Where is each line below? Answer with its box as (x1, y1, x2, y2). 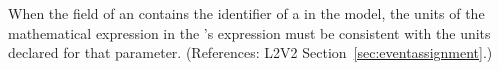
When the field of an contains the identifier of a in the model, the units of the (8, 3, 485, 23)
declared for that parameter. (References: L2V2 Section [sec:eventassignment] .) (8, 42, 493, 63)
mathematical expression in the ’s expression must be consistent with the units (8, 22, 491, 43)
